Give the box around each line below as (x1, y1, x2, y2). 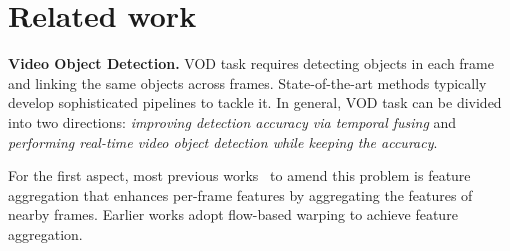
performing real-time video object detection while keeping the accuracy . (8, 131, 438, 152)
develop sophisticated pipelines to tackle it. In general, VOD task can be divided (8, 92, 502, 113)
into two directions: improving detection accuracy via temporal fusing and (8, 111, 457, 132)
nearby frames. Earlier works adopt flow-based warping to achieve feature (8, 204, 458, 225)
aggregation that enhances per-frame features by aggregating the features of (8, 184, 473, 205)
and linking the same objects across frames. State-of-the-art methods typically (8, 72, 487, 93)
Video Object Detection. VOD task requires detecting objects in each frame (8, 53, 494, 74)
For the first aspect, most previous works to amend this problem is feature (8, 165, 471, 186)
